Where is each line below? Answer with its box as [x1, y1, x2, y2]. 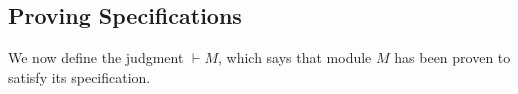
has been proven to [394, 47, 511, 68]
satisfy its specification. [8, 66, 151, 87]
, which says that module [217, 47, 372, 68]
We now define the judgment [8, 47, 184, 68]
